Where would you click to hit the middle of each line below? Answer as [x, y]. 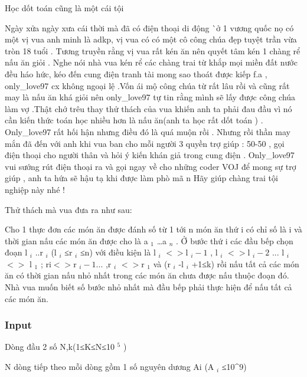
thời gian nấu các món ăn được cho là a [76, 240]
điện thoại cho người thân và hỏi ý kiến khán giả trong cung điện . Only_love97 [150, 155]
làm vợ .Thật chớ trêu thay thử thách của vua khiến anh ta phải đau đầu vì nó [148, 108]
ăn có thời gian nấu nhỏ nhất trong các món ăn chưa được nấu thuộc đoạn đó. [147, 275]
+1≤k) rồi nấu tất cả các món [245, 263]
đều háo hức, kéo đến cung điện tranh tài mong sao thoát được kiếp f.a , [136, 73]
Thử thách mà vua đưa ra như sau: [68, 209]
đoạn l [16, 252]
